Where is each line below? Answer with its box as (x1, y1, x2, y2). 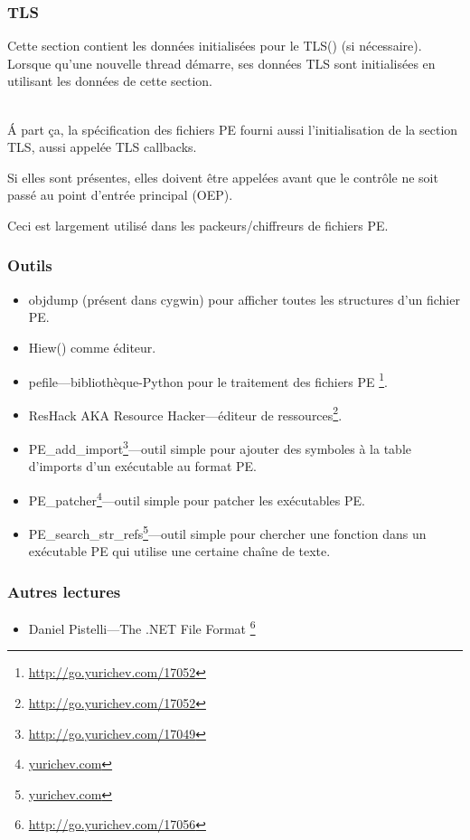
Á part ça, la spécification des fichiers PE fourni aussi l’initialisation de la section (7, 119, 458, 138)
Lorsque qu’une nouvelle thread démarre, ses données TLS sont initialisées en (7, 53, 436, 72)
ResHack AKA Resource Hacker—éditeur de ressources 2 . (28, 402, 343, 424)
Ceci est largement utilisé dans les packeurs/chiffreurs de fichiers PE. (7, 215, 389, 234)
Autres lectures (7, 580, 121, 602)
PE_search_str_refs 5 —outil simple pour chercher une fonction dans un (28, 522, 427, 543)
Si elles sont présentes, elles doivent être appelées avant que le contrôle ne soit (7, 167, 438, 186)
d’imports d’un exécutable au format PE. (28, 457, 257, 476)
